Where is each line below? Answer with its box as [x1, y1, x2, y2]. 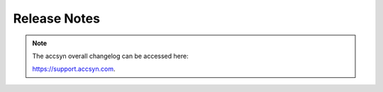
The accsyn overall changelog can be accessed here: [32, 52, 189, 60]
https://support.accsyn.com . [32, 64, 116, 74]
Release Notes [13, 11, 101, 26]
